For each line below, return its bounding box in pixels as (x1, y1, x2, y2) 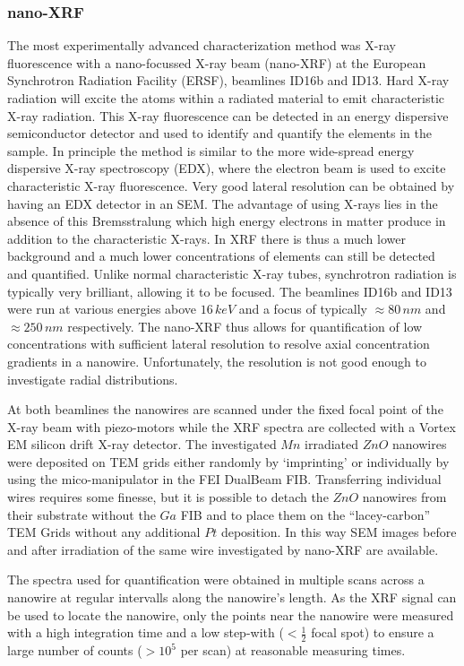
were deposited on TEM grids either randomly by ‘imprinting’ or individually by (7, 452, 450, 471)
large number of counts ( (7, 641, 142, 660)
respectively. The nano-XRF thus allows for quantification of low (67, 316, 423, 335)
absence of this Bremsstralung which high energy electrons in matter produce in (7, 212, 446, 230)
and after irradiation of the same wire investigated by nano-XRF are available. (7, 540, 439, 558)
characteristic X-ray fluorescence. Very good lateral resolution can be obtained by (7, 176, 455, 195)
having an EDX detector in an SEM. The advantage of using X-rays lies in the (7, 194, 438, 212)
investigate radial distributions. (7, 369, 178, 388)
